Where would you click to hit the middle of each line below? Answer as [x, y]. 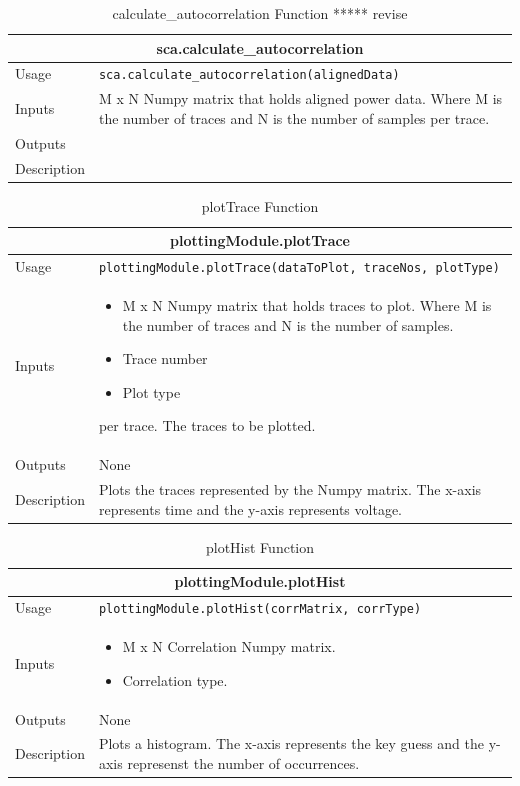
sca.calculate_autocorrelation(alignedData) [249, 75]
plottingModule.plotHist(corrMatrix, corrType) [260, 609]
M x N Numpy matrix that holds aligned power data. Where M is [300, 98]
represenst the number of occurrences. [243, 763]
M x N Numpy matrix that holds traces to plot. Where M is [307, 305]
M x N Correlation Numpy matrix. [229, 646]
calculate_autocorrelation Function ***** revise [260, 13]
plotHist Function [260, 546]
